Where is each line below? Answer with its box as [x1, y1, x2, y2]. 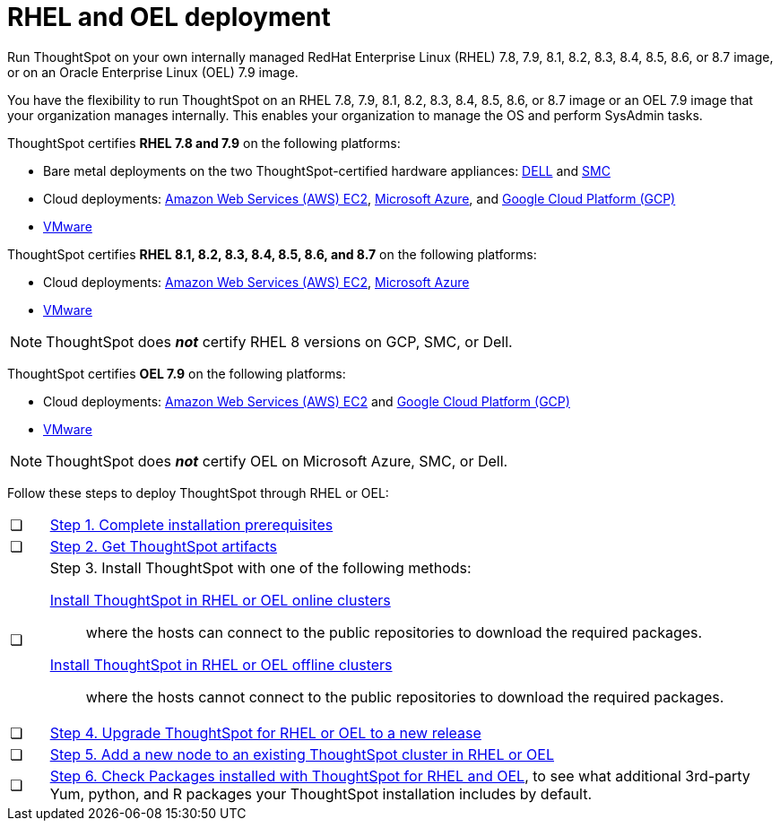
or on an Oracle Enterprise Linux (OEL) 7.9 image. [7, 64, 299, 80]
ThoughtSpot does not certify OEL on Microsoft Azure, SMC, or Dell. [46, 451, 508, 470]
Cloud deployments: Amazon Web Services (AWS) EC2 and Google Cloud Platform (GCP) [43, 393, 570, 409]
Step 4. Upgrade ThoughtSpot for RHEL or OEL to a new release [49, 723, 481, 742]
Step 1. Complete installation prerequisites [49, 515, 334, 534]
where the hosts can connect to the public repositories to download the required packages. [85, 623, 703, 641]
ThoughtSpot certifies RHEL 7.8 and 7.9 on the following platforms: [7, 135, 401, 151]
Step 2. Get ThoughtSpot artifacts [49, 536, 277, 555]
